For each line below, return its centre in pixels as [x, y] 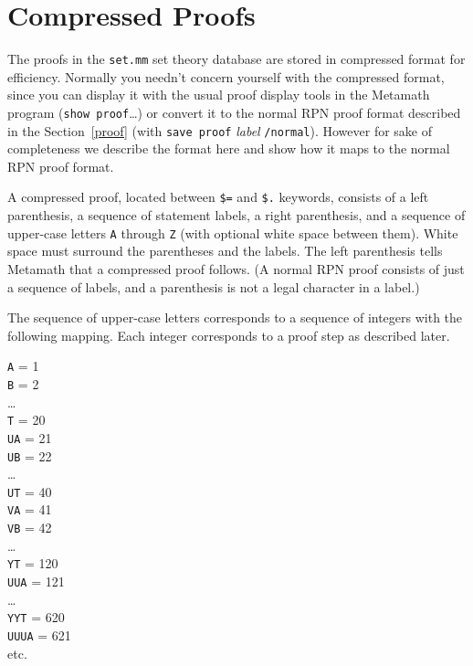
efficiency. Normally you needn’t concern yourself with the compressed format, [226, 76]
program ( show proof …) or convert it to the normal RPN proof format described [234, 112]
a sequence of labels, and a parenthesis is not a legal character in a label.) [214, 286]
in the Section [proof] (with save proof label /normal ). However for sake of [220, 130]
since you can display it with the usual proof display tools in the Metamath [219, 95]
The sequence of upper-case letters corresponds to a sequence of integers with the [235, 317]
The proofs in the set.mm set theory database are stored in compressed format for [236, 59]
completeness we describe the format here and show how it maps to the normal [229, 148]
